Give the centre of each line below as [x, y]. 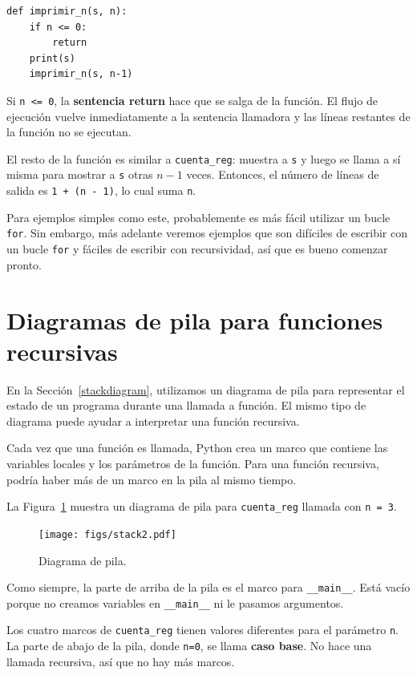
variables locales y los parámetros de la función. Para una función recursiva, [193, 464]
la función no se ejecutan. [69, 132]
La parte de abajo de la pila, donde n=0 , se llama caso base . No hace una [189, 646]
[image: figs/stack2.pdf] [107, 534]
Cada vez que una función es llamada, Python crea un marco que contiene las [197, 448]
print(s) [52, 58]
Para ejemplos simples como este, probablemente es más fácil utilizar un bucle [198, 217]
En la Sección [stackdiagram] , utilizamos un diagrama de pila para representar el [206, 389]
